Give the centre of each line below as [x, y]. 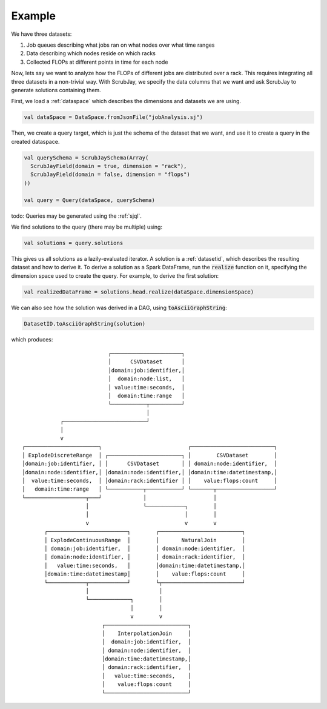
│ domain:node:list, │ [146, 379]
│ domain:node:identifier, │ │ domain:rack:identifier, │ [145, 557]
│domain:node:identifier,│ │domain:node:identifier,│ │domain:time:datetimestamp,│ [150, 472]
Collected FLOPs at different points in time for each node [97, 62]
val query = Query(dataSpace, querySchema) [90, 200]
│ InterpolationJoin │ [146, 633]
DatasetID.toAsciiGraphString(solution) [84, 324]
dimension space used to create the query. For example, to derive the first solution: [115, 275]
